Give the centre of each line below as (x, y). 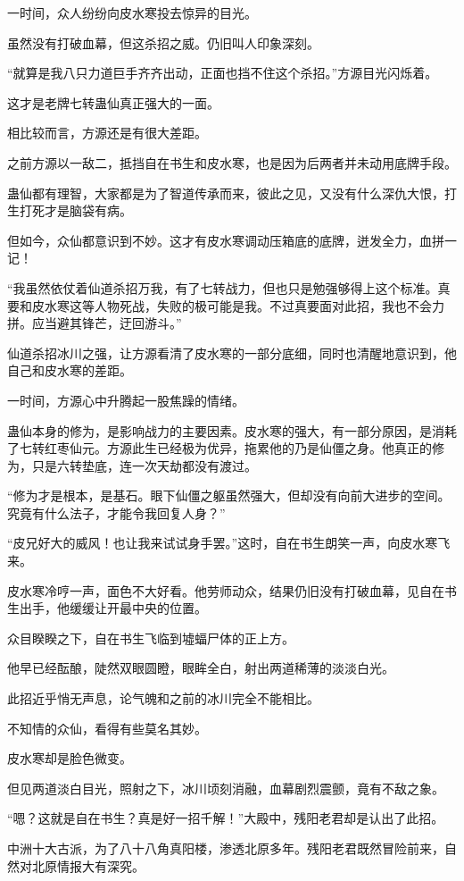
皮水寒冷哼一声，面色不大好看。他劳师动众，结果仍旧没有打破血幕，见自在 (226, 590)
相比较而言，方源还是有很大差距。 (107, 133)
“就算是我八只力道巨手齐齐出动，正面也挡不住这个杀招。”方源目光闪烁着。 (223, 73)
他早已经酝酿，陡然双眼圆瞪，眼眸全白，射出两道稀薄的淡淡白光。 (201, 668)
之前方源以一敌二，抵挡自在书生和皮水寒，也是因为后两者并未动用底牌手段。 (232, 162)
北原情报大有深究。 (88, 865)
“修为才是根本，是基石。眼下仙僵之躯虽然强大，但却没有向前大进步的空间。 (229, 495)
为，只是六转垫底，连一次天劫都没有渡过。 (132, 465)
